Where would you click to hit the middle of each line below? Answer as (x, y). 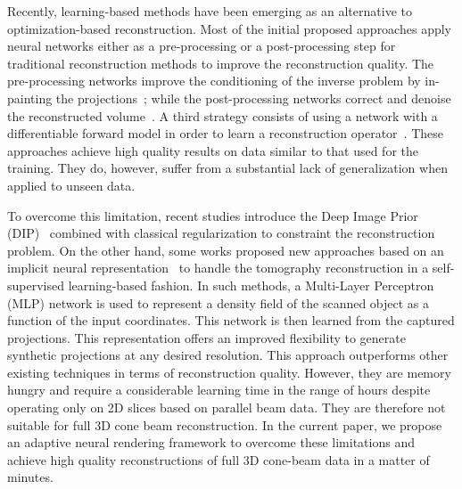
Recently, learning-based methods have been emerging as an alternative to (210, 11)
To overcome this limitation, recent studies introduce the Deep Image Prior (213, 215)
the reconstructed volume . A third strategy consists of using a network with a (223, 115)
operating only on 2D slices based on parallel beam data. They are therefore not (227, 407)
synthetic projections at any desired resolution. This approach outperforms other (228, 355)
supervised (36, 285)
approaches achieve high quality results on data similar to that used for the (213, 150)
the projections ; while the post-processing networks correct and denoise (253, 98)
